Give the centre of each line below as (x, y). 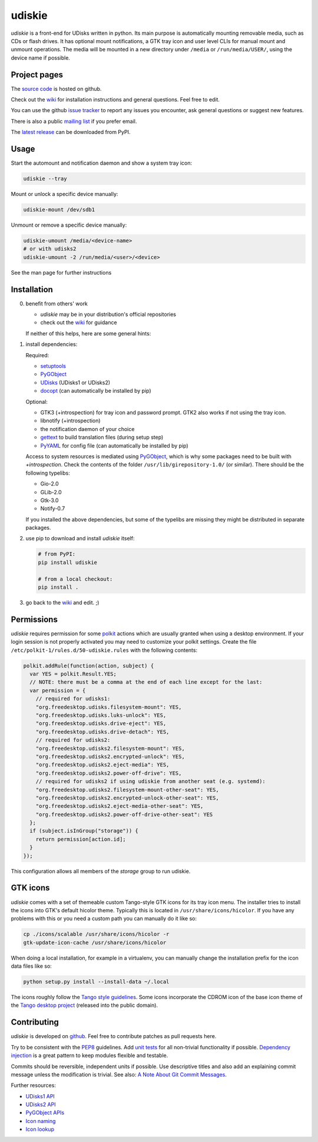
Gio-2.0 (49, 484)
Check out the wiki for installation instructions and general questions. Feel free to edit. (115, 100)
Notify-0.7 (53, 508)
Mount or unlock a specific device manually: (64, 194)
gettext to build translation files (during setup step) (102, 438)
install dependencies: (52, 344)
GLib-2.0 (51, 492)
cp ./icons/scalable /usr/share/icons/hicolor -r (96, 934)
